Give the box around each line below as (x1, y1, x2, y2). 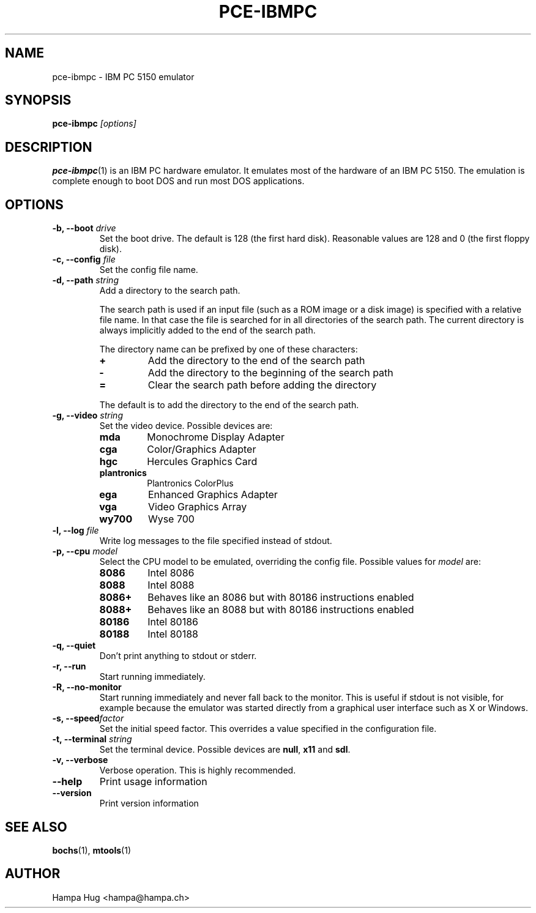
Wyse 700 (147, 513, 195, 526)
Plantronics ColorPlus (147, 478, 234, 489)
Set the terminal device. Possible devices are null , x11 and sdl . (99, 744, 351, 755)
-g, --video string (52, 410, 123, 421)
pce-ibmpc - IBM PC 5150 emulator (52, 71, 195, 82)
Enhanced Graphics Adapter (147, 488, 278, 501)
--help (52, 775, 83, 788)
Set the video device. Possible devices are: (99, 420, 273, 431)
